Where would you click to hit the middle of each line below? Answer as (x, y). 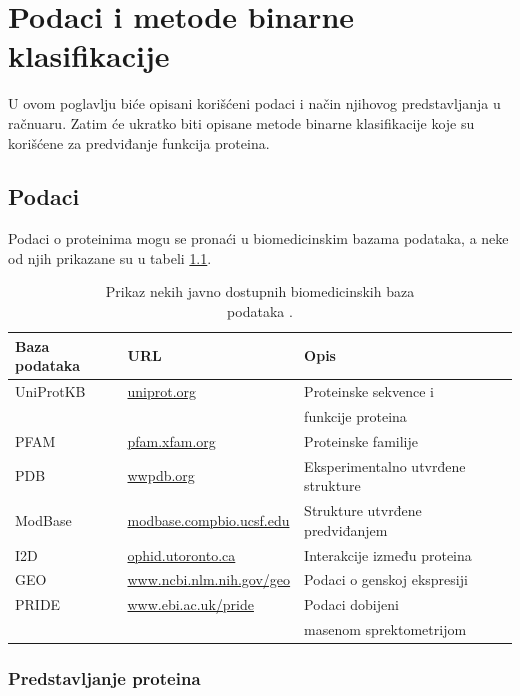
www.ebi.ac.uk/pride (190, 604)
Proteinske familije (361, 440)
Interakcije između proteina (388, 554)
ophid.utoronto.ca (181, 554)
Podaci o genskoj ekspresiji (386, 579)
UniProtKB (50, 391)
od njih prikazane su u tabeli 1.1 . (110, 257)
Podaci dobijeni (351, 604)
